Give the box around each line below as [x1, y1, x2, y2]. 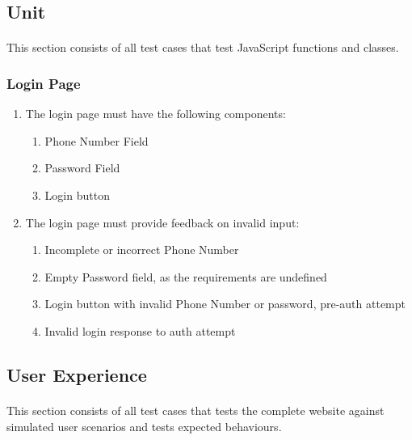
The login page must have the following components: [25, 105, 286, 122]
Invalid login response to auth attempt [44, 322, 236, 339]
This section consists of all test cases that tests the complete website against [6, 401, 385, 418]
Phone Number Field [44, 132, 149, 149]
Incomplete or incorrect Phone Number [44, 241, 239, 258]
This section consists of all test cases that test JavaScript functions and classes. [6, 39, 399, 56]
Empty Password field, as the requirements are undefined [44, 268, 327, 285]
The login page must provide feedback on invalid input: [25, 214, 300, 231]
